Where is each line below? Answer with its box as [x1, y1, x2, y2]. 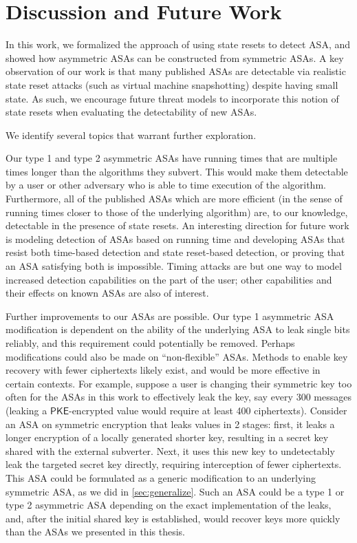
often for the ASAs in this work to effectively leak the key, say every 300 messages [6, 390, 351, 404]
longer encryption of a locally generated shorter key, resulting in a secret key [6, 430, 329, 445]
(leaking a [6, 403, 47, 417]
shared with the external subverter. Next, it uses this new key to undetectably [6, 443, 335, 458]
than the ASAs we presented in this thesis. [6, 524, 185, 539]
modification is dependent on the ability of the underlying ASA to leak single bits [6, 322, 350, 337]
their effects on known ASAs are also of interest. [6, 286, 209, 300]
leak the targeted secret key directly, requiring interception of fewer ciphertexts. [6, 457, 342, 471]
